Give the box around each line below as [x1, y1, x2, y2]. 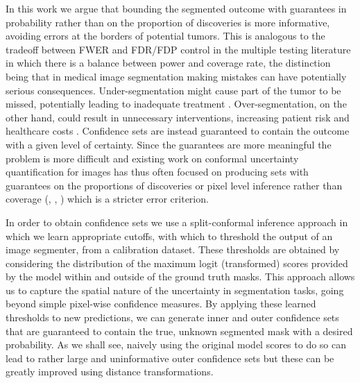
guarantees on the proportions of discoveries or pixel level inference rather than [6, 178, 343, 192]
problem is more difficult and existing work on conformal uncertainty [6, 151, 299, 165]
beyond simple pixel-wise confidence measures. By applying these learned [6, 296, 316, 311]
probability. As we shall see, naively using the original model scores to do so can [6, 337, 347, 352]
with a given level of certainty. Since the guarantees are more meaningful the [6, 137, 332, 151]
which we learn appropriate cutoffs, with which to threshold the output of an [6, 228, 333, 243]
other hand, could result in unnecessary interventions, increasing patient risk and [6, 110, 350, 124]
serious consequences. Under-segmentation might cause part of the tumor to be [6, 83, 341, 97]
